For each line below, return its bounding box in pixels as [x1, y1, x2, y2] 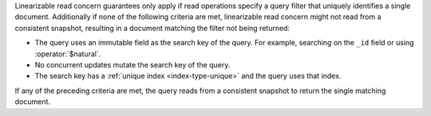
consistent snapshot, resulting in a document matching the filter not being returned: [14, 23, 291, 33]
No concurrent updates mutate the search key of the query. [34, 60, 231, 69]
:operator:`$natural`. [34, 48, 101, 59]
